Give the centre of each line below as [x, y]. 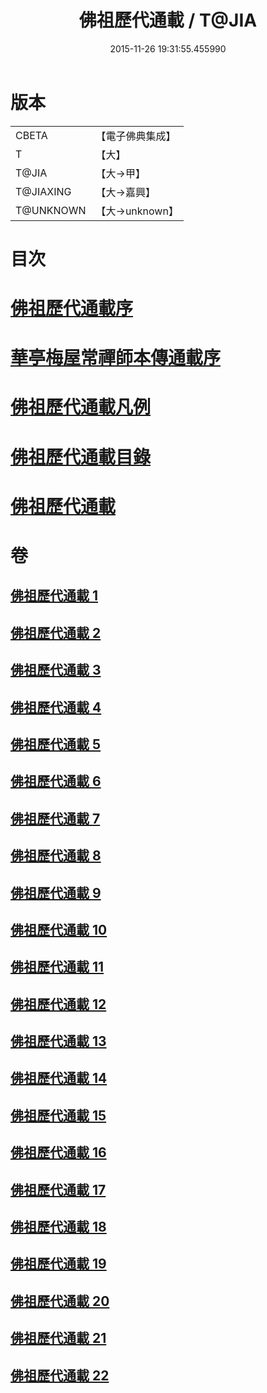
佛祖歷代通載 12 [58, 1004]
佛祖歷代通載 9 [56, 892]
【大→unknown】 [137, 211]
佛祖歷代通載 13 [58, 1041]
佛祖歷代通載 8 [56, 856]
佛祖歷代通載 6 [56, 781]
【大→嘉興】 [125, 192]
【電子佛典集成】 [136, 136]
